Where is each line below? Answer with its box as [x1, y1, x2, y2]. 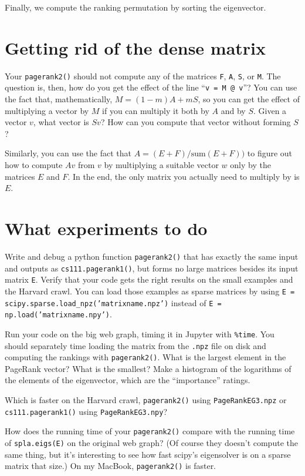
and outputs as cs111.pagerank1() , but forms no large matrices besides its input [5, 262, 299, 274]
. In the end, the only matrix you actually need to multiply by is [67, 170, 300, 182]
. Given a [253, 104, 287, 116]
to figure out [247, 147, 293, 159]
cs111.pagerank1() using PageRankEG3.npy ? [5, 405, 168, 417]
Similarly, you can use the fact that [5, 147, 131, 159]
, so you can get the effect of [198, 93, 300, 105]
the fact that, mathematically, [5, 93, 113, 105]
